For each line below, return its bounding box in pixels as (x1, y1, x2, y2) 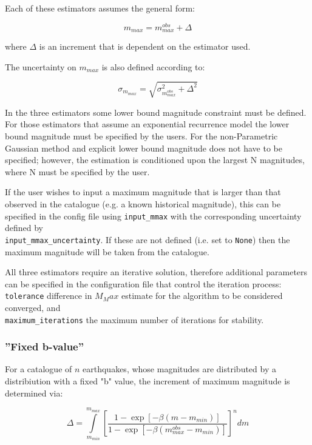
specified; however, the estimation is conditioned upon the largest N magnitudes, (5, 153, 305, 166)
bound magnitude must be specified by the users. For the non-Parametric (5, 130, 278, 142)
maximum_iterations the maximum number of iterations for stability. (5, 313, 264, 326)
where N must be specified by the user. (5, 165, 150, 178)
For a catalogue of (5, 363, 72, 375)
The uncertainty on (5, 60, 76, 73)
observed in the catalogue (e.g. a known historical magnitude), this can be (5, 198, 281, 210)
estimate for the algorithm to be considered (121, 289, 283, 302)
